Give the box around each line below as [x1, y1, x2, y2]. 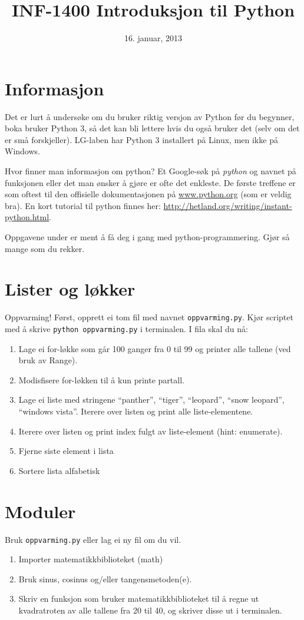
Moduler [5, 499, 76, 523]
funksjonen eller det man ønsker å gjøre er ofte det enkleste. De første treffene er [5, 176, 296, 188]
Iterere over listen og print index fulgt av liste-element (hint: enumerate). [18, 425, 283, 437]
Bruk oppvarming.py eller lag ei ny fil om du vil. [5, 533, 181, 545]
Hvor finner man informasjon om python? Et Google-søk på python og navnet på [5, 165, 296, 177]
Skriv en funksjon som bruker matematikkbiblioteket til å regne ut [18, 592, 259, 605]
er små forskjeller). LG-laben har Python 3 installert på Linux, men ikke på [5, 133, 278, 145]
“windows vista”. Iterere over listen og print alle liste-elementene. [18, 405, 253, 417]
